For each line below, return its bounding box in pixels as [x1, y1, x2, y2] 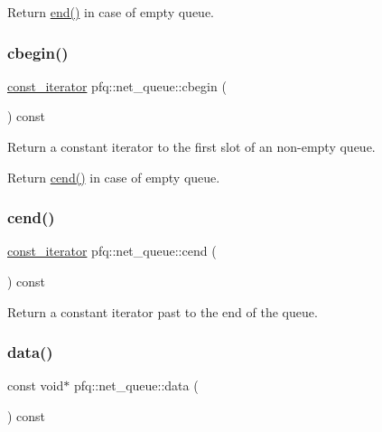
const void [7, 376, 64, 395]
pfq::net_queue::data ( [73, 376, 199, 395]
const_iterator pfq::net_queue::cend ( [7, 241, 217, 260]
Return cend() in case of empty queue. [7, 167, 220, 186]
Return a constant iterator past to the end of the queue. [7, 302, 318, 321]
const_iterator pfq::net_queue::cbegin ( [7, 76, 227, 95]
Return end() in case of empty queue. [7, 3, 214, 21]
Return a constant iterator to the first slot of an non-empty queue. [7, 137, 376, 155]
